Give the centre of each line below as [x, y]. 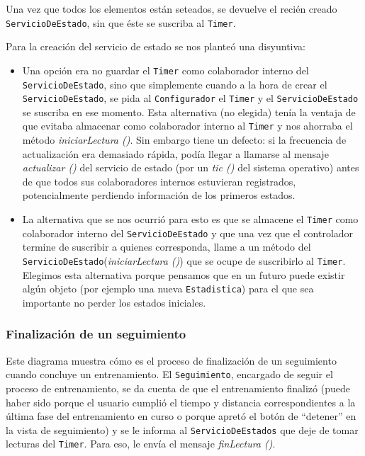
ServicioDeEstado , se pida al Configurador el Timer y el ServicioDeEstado [190, 98]
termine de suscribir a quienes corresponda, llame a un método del [167, 247]
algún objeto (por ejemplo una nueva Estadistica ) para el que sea [168, 289]
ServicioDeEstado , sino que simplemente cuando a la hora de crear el [175, 84]
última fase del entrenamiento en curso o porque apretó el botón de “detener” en [181, 416]
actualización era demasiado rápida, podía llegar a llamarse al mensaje [175, 153]
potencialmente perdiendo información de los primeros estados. [159, 195]
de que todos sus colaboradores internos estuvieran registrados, [159, 181]
